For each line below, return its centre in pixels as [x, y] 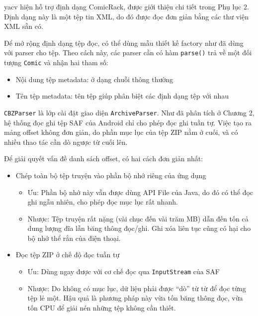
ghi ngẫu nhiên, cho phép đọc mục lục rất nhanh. [103, 202]
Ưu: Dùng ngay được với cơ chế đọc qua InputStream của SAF [124, 271]
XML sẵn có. [24, 26]
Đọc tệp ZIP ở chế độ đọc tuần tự [68, 255]
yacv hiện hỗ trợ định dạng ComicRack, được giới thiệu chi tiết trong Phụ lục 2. [127, 6]
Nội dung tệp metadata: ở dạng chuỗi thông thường [94, 79]
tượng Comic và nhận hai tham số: [56, 62]
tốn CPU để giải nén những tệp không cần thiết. [102, 307]
